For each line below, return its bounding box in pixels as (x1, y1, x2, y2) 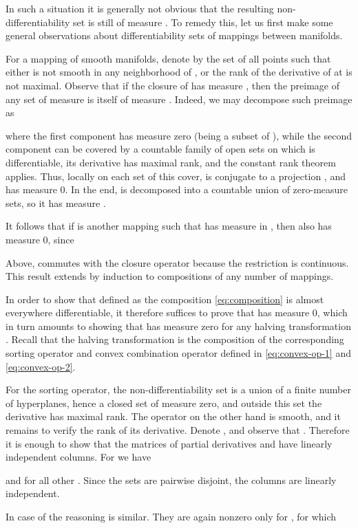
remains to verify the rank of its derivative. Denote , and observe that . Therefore (6, 423, 350, 437)
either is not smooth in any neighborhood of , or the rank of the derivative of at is (6, 65, 352, 79)
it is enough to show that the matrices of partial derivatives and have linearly (6, 436, 333, 450)
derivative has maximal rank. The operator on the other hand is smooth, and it (6, 409, 341, 423)
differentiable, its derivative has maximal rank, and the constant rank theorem (6, 155, 336, 169)
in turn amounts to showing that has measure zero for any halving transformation (6, 318, 351, 333)
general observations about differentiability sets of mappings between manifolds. (6, 28, 343, 43)
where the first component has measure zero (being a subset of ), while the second (6, 128, 352, 142)
